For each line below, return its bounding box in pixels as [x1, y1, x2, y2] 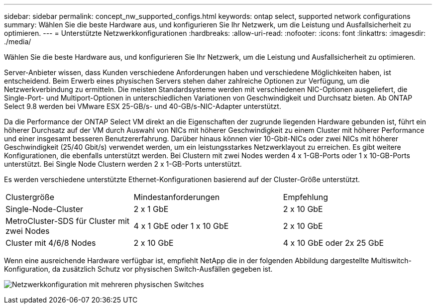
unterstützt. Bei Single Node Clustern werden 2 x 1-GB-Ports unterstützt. [4, 160, 242, 168]
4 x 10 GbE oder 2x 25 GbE [283, 238, 384, 248]
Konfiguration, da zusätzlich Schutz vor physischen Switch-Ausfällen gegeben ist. [4, 265, 273, 273]
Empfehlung [283, 192, 328, 202]
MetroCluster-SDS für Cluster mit [5, 216, 129, 226]
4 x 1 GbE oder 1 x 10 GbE [133, 221, 229, 231]
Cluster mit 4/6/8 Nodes [5, 238, 96, 248]
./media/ [4, 37, 31, 46]
